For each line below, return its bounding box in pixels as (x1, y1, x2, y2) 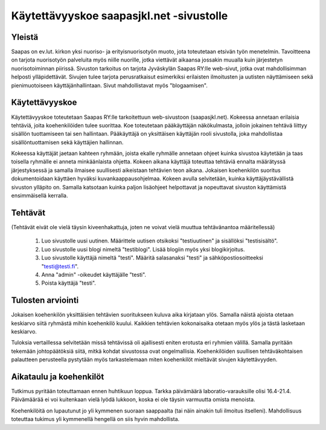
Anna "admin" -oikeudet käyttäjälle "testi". (41, 271, 147, 278)
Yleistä (11, 32, 39, 42)
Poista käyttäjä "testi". (41, 279, 97, 286)
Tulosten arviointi (11, 296, 79, 306)
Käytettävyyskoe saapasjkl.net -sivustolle (11, 9, 228, 22)
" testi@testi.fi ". (41, 262, 78, 270)
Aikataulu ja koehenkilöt (11, 372, 104, 382)
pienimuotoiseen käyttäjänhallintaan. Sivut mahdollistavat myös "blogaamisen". (11, 81, 208, 89)
